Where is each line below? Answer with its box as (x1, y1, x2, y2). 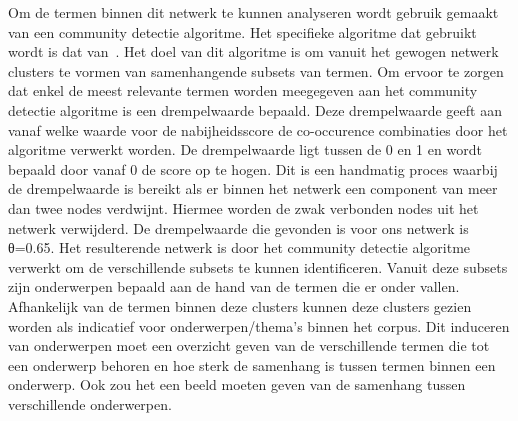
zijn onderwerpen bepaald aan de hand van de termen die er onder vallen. (8, 276, 460, 297)
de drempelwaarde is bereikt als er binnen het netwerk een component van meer (8, 178, 498, 199)
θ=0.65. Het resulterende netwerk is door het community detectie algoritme (8, 237, 471, 258)
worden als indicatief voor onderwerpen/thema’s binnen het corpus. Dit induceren (8, 315, 510, 336)
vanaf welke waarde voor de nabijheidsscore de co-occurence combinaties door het (8, 119, 508, 140)
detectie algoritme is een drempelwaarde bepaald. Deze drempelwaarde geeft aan (8, 99, 502, 120)
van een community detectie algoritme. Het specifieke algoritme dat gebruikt (8, 21, 477, 42)
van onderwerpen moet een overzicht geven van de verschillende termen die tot (8, 335, 490, 356)
